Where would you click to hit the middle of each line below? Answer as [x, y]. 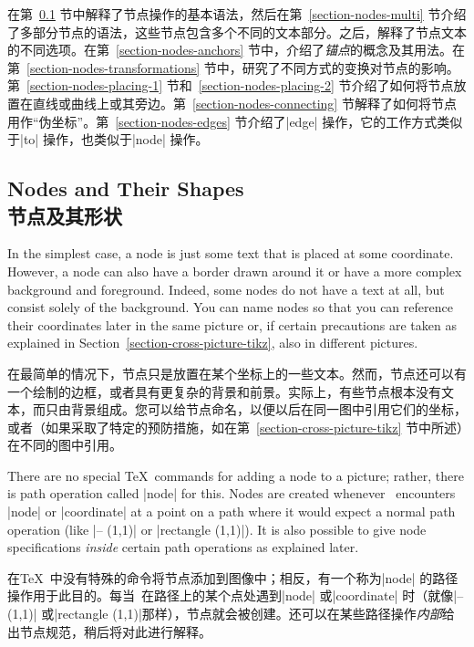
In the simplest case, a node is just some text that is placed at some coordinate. [231, 253]
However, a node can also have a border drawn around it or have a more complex [235, 271]
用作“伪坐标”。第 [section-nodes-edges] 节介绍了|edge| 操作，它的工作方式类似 [235, 121]
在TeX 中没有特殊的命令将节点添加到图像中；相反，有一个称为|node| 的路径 [233, 577]
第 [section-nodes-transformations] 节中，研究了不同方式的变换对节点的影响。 [233, 67]
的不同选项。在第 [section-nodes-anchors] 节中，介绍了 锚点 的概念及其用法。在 [236, 50]
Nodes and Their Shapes [126, 188]
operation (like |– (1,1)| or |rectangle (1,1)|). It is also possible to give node [217, 529]
